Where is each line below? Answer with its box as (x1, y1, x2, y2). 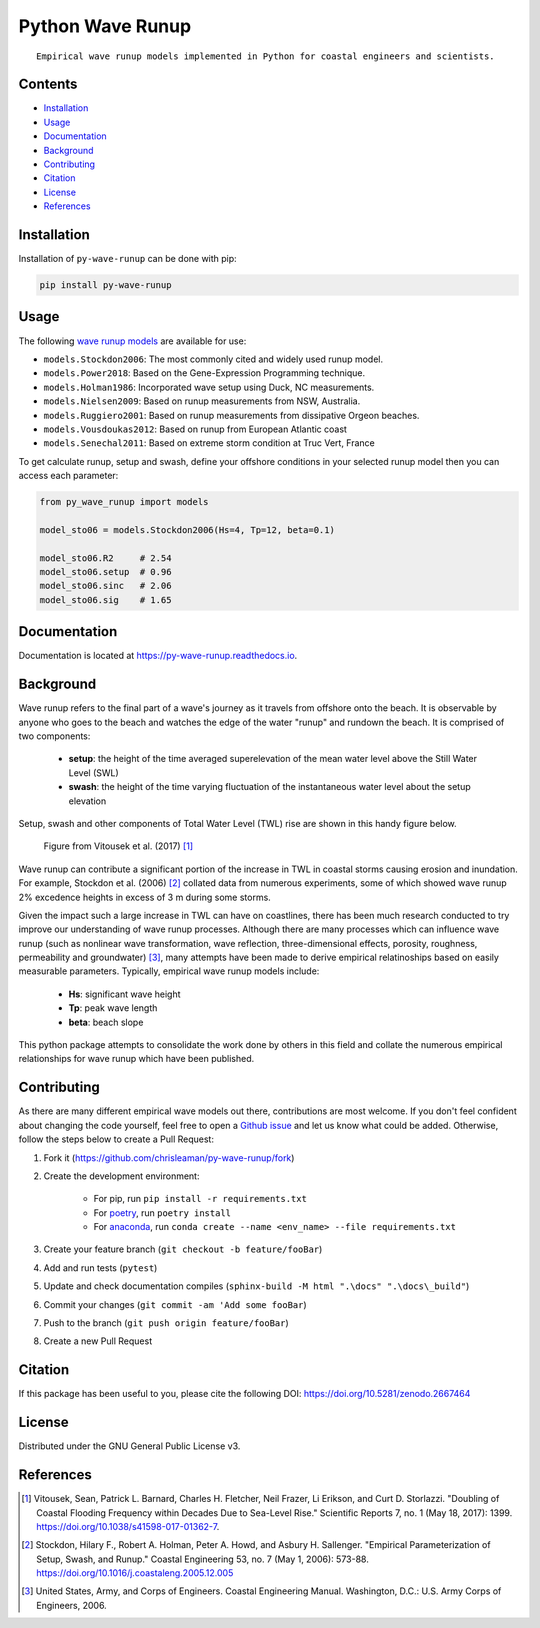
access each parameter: (18, 470, 119, 482)
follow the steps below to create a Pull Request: (18, 1133, 215, 1145)
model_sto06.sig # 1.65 (39, 594, 172, 605)
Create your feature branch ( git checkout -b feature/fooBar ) (43, 1243, 323, 1255)
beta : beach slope (68, 1016, 144, 1028)
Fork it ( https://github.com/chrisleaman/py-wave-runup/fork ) (43, 1151, 295, 1164)
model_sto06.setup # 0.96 (39, 566, 172, 578)
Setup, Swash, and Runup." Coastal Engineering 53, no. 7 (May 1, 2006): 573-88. (36, 1553, 369, 1565)
